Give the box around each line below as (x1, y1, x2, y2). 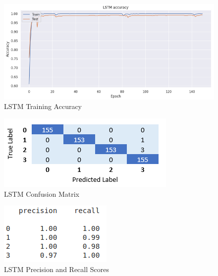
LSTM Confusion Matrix (4, 188, 80, 199)
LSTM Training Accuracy (4, 101, 82, 111)
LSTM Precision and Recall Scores (4, 264, 109, 274)
